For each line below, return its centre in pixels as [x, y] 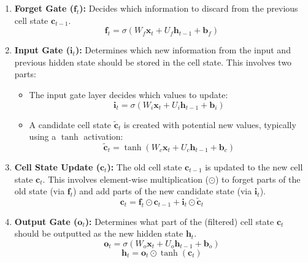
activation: [103, 136]
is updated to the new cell [254, 166]
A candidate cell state [70, 124]
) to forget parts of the [258, 179]
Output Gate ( [46, 221]
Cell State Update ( [57, 166]
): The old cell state [144, 166]
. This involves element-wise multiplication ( [126, 179]
